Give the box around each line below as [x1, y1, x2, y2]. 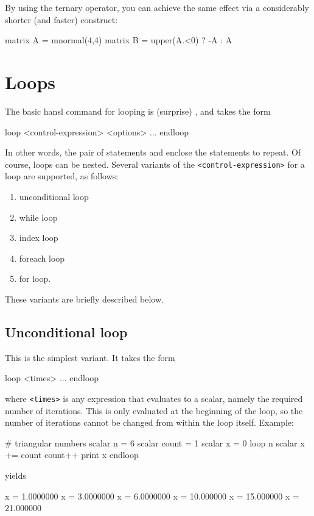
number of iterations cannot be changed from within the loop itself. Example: [5, 416, 294, 429]
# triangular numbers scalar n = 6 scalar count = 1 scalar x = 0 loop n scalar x [5, 436, 305, 449]
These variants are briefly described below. [5, 292, 164, 305]
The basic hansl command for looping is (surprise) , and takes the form [5, 104, 271, 117]
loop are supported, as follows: [5, 170, 119, 182]
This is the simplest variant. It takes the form [5, 351, 175, 364]
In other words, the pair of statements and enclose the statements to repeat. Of [5, 146, 301, 159]
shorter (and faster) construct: [5, 13, 118, 26]
